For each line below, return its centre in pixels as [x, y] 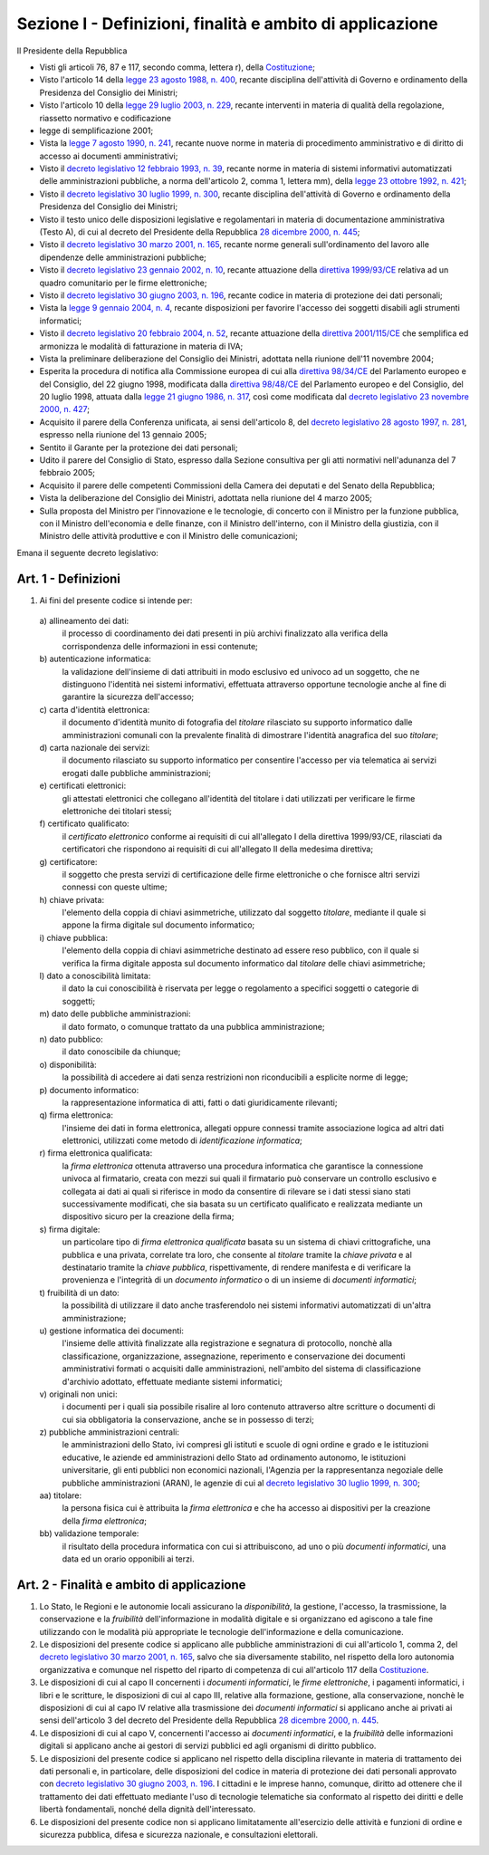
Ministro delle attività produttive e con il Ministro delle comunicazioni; [168, 536]
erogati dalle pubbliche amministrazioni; [137, 773]
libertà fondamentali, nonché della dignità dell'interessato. [148, 1809]
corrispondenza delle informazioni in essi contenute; [160, 646]
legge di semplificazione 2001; [96, 130]
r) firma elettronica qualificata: [96, 1153]
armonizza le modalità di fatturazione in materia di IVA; [141, 346]
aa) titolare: [61, 1495]
